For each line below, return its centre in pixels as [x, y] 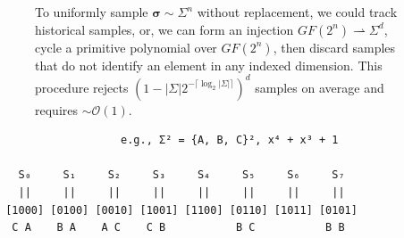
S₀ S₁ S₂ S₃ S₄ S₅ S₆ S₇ [181, 175]
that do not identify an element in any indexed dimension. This [209, 65]
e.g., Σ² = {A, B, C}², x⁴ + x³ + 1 [230, 140]
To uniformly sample [92, 12]
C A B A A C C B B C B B [178, 228]
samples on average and [320, 87]
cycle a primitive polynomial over [126, 47]
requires [56, 109]
